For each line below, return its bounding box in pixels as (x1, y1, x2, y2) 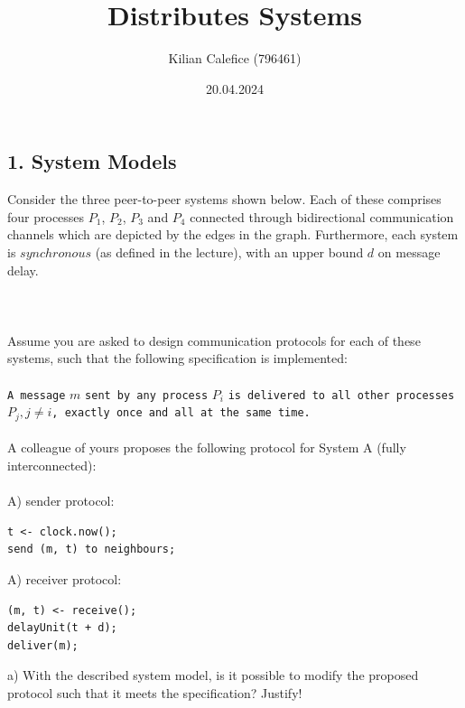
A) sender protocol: (7, 491, 115, 510)
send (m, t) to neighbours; (7, 543, 176, 556)
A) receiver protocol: (7, 569, 122, 588)
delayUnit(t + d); (7, 621, 117, 635)
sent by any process (85, 388, 209, 402)
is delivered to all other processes (228, 388, 455, 402)
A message (7, 388, 66, 402)
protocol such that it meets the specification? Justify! (7, 683, 302, 702)
